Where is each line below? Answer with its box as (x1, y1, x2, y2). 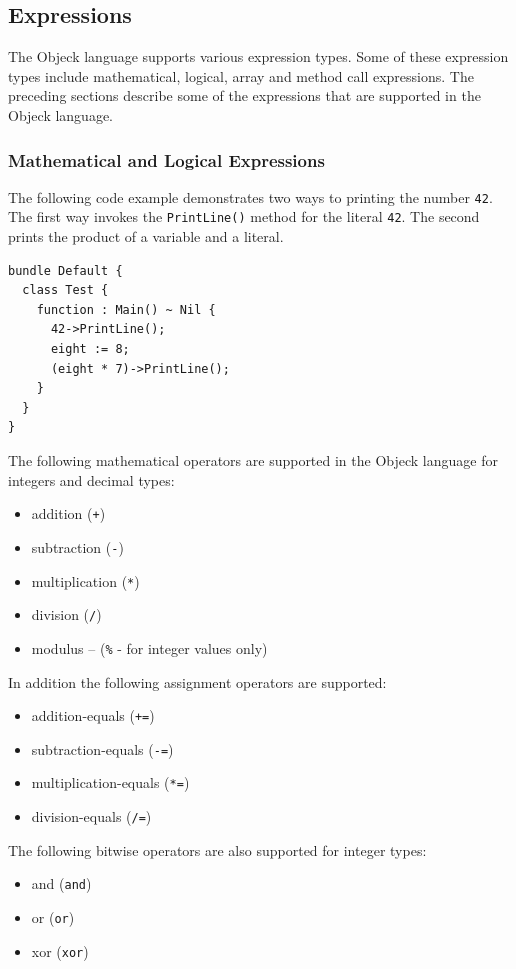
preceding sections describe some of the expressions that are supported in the (8, 85, 481, 106)
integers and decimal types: (8, 469, 175, 490)
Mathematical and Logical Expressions (8, 147, 325, 172)
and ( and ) (31, 873, 92, 894)
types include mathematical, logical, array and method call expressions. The (8, 65, 474, 86)
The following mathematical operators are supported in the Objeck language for (8, 450, 498, 471)
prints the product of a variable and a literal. (8, 226, 284, 247)
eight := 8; (50, 342, 130, 357)
